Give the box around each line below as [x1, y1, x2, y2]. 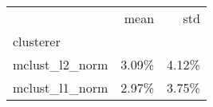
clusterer [13, 32, 61, 50]
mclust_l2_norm [13, 55, 108, 73]
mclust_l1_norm [13, 78, 108, 97]
